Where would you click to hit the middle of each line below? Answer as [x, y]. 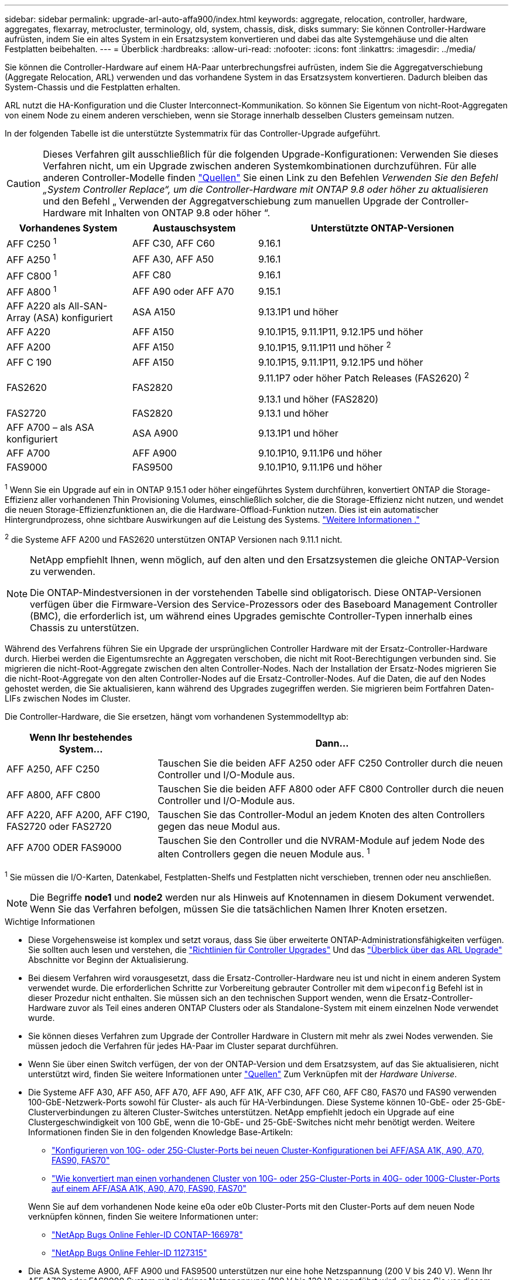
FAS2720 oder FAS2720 [59, 827]
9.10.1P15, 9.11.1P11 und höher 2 [325, 347]
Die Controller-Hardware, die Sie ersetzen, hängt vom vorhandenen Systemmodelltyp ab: [177, 717]
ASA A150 [154, 312]
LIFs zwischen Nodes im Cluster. [68, 699]
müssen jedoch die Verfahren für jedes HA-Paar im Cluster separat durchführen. [183, 1046]
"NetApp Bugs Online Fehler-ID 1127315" [129, 1253]
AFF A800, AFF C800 [54, 795]
